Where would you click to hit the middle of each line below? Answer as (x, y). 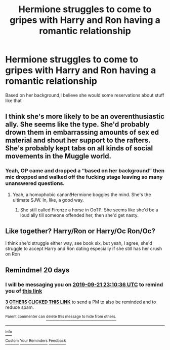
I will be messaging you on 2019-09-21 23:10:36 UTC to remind (84, 284)
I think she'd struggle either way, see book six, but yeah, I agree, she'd (79, 243)
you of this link (24, 291)
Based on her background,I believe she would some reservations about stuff (85, 95)
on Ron (13, 254)
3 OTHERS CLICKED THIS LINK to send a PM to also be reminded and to (81, 302)
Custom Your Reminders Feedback (36, 341)
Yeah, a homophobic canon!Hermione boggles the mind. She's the (82, 195)
